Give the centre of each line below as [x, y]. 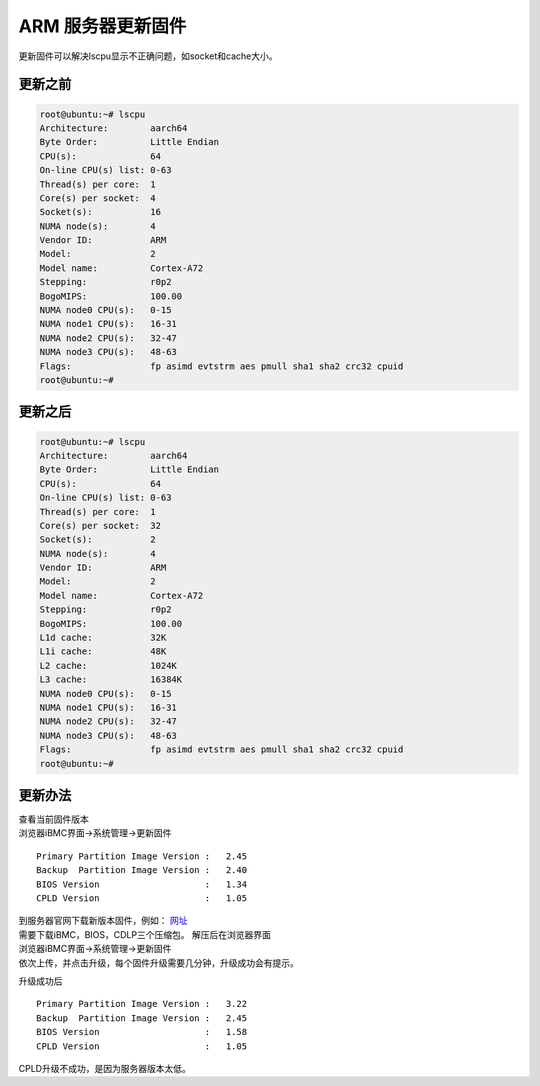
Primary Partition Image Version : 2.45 [142, 856]
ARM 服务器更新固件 [102, 26]
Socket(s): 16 [100, 212]
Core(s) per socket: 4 [98, 198]
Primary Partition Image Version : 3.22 [142, 1004]
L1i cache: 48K [103, 651]
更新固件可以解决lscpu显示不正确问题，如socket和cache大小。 [148, 56]
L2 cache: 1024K [108, 665]
